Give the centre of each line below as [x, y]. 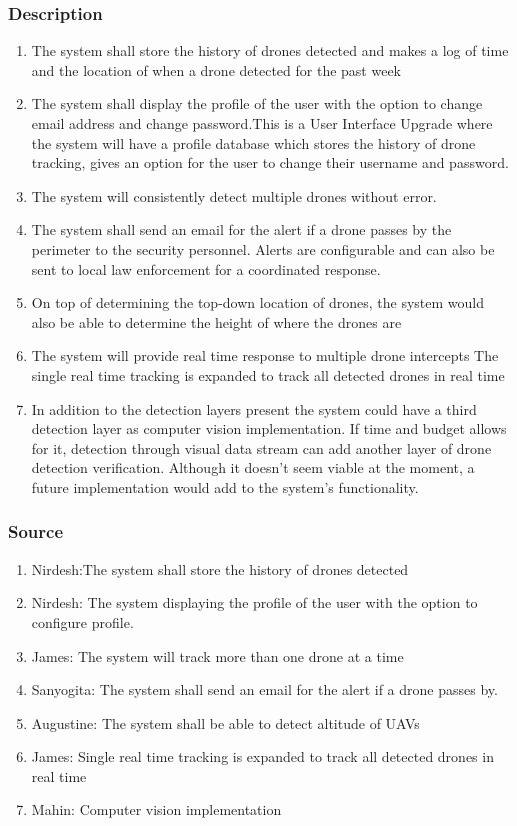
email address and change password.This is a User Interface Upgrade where [262, 123]
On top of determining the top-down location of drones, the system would [258, 302]
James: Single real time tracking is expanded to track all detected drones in [262, 756]
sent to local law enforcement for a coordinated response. [206, 268]
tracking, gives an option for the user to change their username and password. [270, 162]
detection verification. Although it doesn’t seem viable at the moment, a [253, 467]
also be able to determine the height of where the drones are [216, 321]
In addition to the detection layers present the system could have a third [254, 408]
